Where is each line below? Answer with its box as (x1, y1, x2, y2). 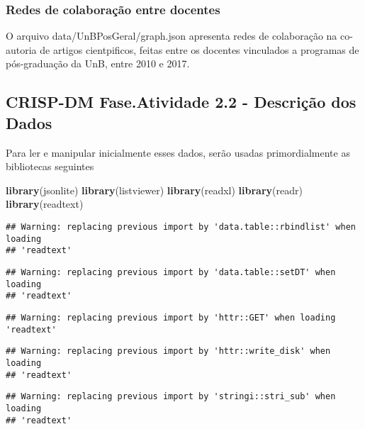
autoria (6, 42, 37, 57)
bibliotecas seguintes (6, 159, 94, 174)
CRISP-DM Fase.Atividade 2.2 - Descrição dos (6, 91, 356, 113)
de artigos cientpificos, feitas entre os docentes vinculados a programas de (40, 42, 359, 57)
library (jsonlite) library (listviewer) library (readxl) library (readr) (6, 182, 303, 197)
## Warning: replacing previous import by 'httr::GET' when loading (6, 312, 336, 323)
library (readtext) (6, 196, 84, 211)
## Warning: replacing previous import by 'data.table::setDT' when (6, 267, 336, 277)
